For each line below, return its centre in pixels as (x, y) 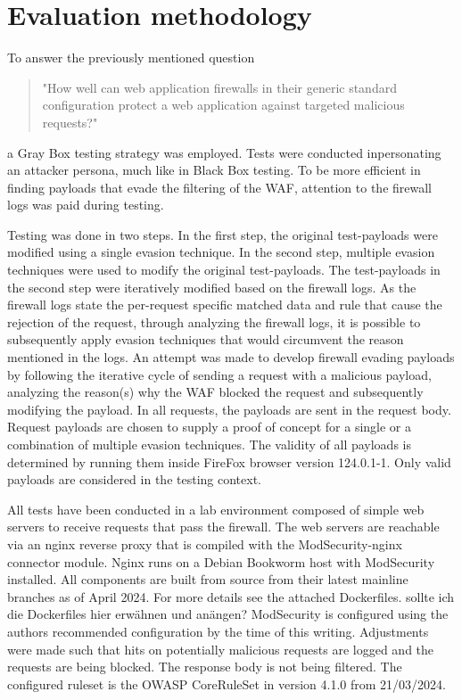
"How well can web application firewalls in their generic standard (219, 87)
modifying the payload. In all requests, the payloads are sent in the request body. (229, 409)
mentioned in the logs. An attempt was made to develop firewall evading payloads (231, 357)
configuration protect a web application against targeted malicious (223, 105)
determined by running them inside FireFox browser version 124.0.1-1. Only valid (229, 461)
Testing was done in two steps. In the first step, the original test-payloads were (223, 234)
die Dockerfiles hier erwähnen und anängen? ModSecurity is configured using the (228, 614)
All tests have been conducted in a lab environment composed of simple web (216, 509)
